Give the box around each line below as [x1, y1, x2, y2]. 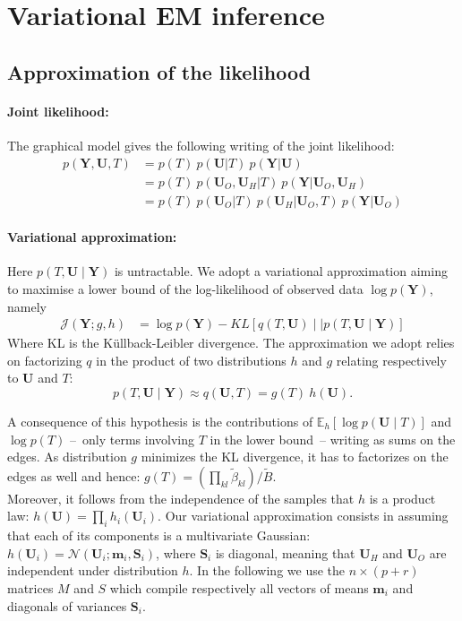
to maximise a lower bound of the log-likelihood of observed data [7, 280, 364, 298]
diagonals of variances [7, 596, 127, 615]
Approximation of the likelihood [7, 57, 312, 85]
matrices [7, 578, 54, 597]
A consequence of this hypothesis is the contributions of [7, 412, 313, 431]
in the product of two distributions [96, 350, 287, 369]
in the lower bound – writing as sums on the [210, 429, 456, 448]
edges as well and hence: [7, 466, 141, 485]
